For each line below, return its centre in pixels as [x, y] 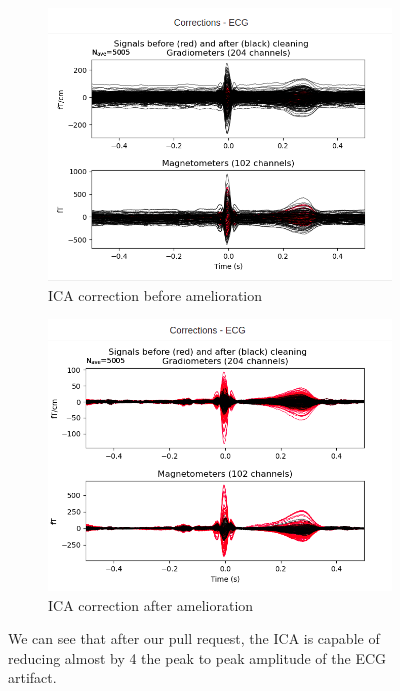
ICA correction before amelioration [155, 294]
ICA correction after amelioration [151, 604]
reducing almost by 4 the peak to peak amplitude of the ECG [197, 657]
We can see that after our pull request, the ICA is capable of [194, 638]
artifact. [32, 677]
